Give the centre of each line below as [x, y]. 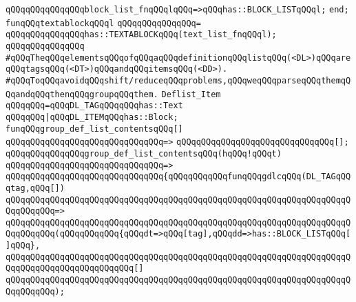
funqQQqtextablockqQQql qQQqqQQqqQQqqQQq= [103, 23]
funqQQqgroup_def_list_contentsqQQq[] [94, 129]
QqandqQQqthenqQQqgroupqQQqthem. [82, 94]
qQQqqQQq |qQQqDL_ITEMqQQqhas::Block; [92, 117]
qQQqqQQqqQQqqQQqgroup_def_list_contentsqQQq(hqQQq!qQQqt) [144, 153]
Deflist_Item [191, 94]
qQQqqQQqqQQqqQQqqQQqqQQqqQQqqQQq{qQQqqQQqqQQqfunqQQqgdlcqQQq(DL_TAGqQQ [178, 177]
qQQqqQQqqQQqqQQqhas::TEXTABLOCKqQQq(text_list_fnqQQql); [141, 35]
